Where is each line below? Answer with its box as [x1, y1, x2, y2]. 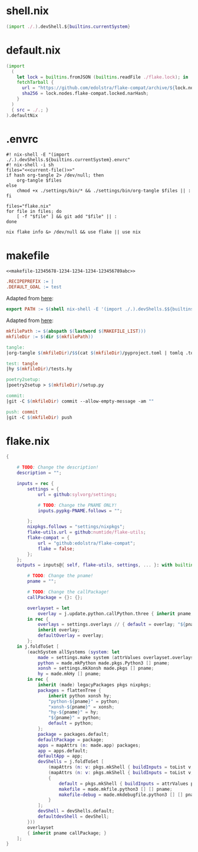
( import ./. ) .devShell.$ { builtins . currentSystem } [6, 24, 131, 30]
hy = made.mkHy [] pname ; [37, 671, 101, 677]
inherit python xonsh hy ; [48, 693, 112, 699]
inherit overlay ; [37, 627, 81, 633]
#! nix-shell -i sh [6, 162, 54, 168]
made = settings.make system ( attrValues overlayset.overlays [37, 654, 194, 660]
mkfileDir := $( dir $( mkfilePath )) [6, 333, 94, 340]
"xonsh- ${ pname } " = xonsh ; [48, 704, 115, 710]
